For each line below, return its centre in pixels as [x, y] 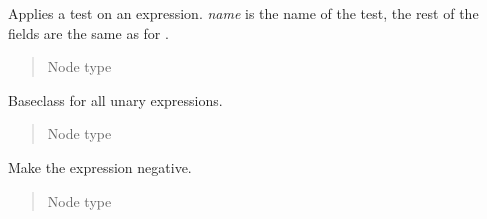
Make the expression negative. [100, 166]
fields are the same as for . [88, 32]
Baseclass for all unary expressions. [115, 99]
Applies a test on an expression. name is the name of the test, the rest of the [243, 13]
